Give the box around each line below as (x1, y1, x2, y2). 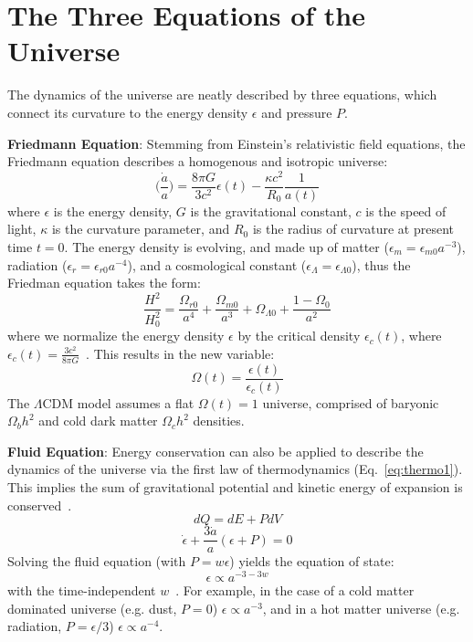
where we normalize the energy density (7, 326, 225, 345)
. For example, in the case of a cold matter (175, 581, 415, 600)
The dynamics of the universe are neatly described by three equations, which (7, 85, 437, 104)
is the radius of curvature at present (252, 219, 454, 238)
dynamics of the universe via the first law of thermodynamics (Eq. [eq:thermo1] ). (7, 459, 463, 479)
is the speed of (365, 201, 447, 220)
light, (7, 219, 37, 238)
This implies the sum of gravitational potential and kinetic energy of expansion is (7, 478, 463, 497)
